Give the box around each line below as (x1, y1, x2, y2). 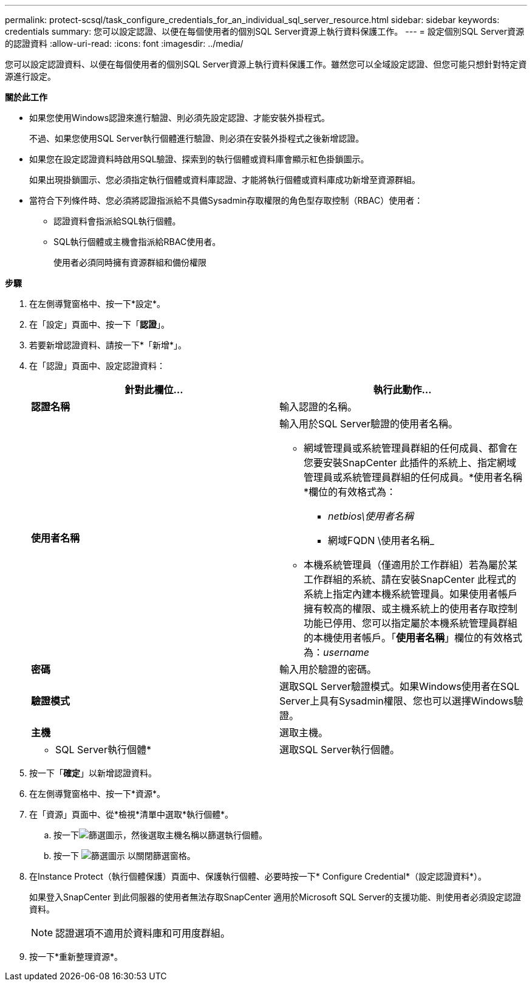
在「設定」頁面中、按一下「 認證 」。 (29, 319, 169, 329)
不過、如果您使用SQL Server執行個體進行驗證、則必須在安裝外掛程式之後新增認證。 (29, 133, 364, 143)
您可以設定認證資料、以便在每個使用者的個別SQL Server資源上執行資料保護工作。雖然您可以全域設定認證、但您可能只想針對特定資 (5, 59, 527, 69)
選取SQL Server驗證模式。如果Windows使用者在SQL (279, 680, 520, 692)
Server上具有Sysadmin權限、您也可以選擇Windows (279, 695, 514, 707)
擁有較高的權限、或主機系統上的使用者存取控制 (304, 602, 518, 615)
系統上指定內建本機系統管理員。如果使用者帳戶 (304, 588, 518, 600)
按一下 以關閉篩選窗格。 (53, 850, 196, 861)
